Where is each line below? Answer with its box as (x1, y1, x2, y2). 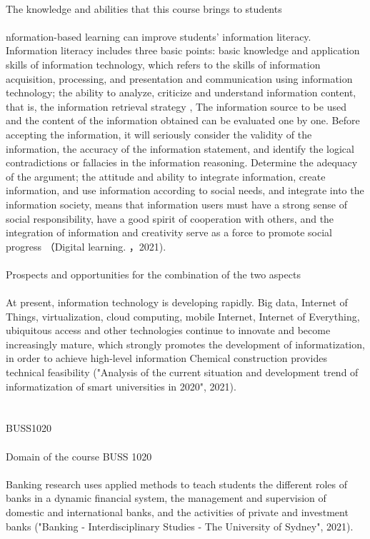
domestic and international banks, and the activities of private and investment (6, 504, 349, 519)
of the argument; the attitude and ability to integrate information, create (6, 168, 326, 183)
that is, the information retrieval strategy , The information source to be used (6, 99, 346, 114)
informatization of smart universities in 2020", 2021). (6, 378, 236, 393)
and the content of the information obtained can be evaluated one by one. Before (6, 113, 360, 128)
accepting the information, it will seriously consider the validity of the (6, 126, 312, 141)
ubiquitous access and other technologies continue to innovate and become (6, 323, 331, 338)
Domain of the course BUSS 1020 (6, 448, 152, 463)
